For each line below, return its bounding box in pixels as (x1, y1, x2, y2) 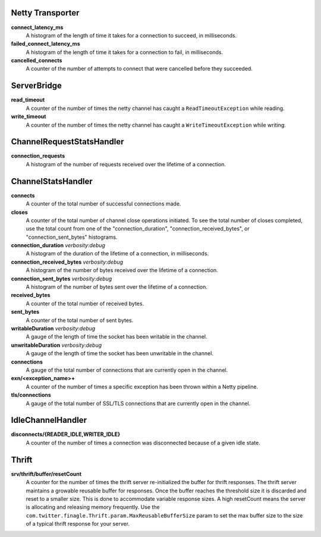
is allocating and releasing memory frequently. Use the (26, 504, 160, 511)
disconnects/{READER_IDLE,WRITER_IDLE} (11, 431, 121, 438)
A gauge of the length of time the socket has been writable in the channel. (26, 333, 207, 340)
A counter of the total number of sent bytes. (26, 317, 134, 324)
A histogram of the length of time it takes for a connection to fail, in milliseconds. (26, 48, 224, 56)
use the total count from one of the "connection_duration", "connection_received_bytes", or (26, 225, 250, 232)
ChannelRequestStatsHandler (11, 137, 124, 147)
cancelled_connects (11, 57, 62, 64)
